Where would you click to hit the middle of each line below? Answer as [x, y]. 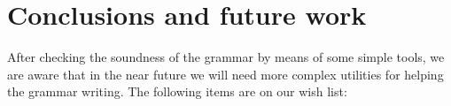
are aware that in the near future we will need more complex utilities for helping [225, 74]
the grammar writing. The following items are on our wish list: [177, 91]
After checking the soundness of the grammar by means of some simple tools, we [226, 57]
